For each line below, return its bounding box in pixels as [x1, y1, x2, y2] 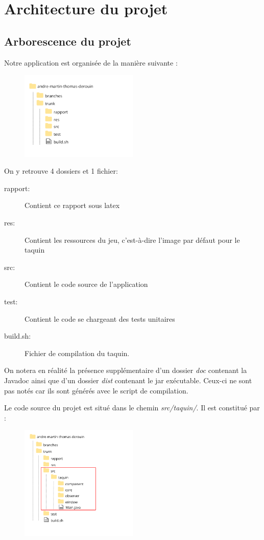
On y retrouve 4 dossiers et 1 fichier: [4, 165, 118, 176]
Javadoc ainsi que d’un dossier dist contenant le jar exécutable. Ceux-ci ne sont [4, 375, 252, 385]
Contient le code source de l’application [25, 279, 148, 289]
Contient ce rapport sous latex [25, 200, 120, 211]
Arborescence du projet [4, 33, 131, 49]
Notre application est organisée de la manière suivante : [4, 57, 178, 68]
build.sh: [4, 330, 31, 341]
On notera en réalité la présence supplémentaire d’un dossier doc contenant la [4, 365, 247, 376]
